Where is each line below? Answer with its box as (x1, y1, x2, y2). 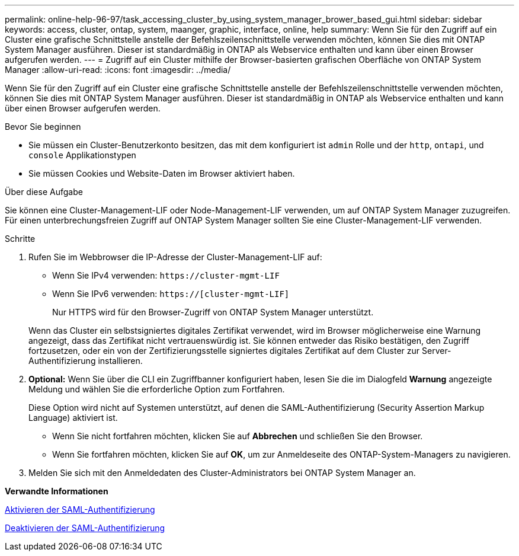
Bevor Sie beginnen (5, 122, 81, 132)
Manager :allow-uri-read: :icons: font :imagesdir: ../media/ (5, 65, 231, 75)
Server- (422, 346, 451, 356)
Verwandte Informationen (5, 486, 108, 496)
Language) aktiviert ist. (28, 413, 118, 423)
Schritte (5, 234, 36, 244)
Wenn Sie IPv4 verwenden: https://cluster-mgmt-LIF (52, 270, 280, 280)
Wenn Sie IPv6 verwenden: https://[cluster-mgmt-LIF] (52, 289, 290, 299)
